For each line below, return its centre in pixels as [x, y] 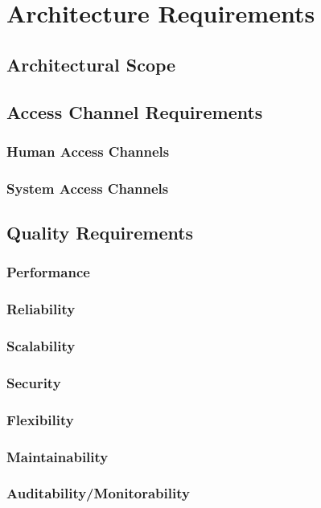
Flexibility [40, 419]
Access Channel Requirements [135, 111]
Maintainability [58, 456]
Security [34, 382]
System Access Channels [88, 188]
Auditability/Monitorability [98, 493]
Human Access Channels [88, 151]
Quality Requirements [100, 233]
